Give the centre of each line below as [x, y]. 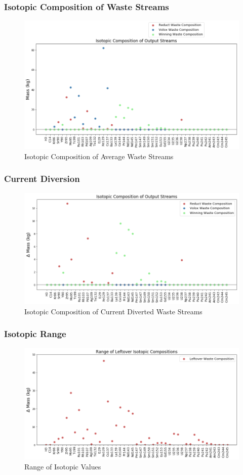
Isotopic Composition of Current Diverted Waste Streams [113, 311]
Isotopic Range [35, 334]
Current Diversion [42, 179]
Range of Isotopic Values [63, 466]
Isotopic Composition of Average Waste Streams [99, 156]
